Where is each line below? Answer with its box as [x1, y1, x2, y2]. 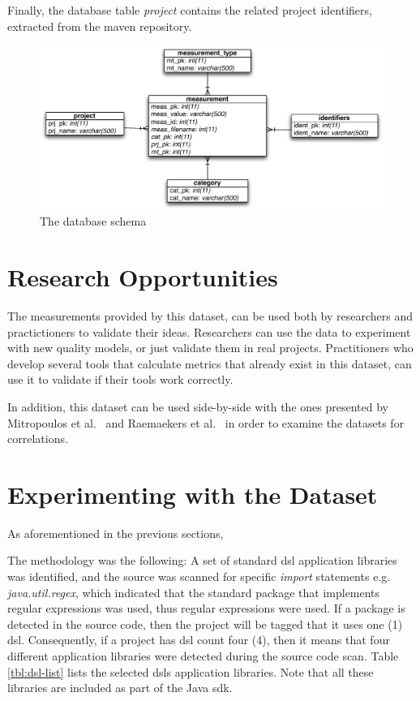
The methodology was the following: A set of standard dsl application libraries [7, 552, 397, 569]
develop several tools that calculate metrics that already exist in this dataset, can [7, 355, 412, 372]
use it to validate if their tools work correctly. [7, 371, 234, 388]
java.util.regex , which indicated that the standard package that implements [7, 583, 380, 600]
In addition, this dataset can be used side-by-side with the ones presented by [7, 398, 388, 415]
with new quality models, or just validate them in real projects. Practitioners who [7, 339, 414, 356]
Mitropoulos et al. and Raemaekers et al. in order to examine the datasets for [7, 414, 405, 431]
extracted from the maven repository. [7, 17, 192, 34]
